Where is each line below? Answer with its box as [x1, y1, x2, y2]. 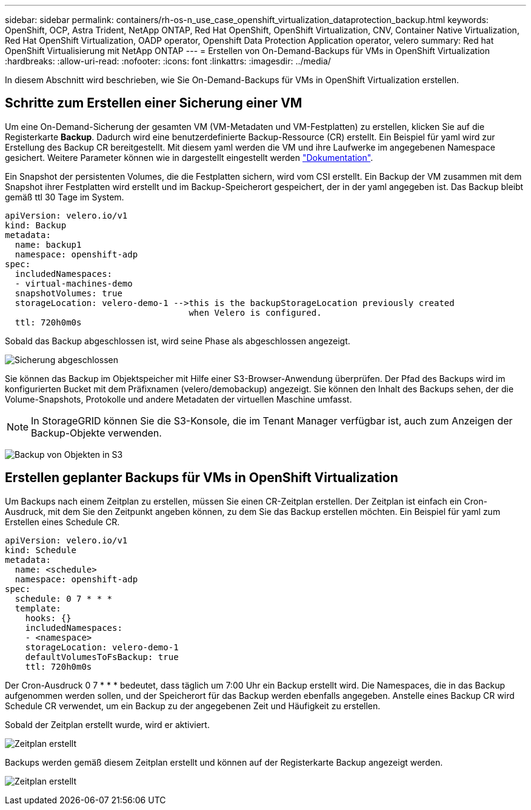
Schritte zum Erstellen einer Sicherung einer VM [5, 95, 302, 111]
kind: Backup [5, 220, 67, 230]
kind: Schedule [5, 545, 77, 555]
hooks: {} [25, 613, 72, 623]
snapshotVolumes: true [15, 288, 122, 298]
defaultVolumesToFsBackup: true [25, 652, 179, 662]
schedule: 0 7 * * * [15, 593, 113, 604]
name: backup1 [15, 239, 82, 250]
